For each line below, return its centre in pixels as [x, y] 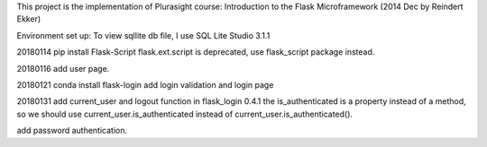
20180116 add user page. [63, 68]
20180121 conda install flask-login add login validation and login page [145, 84]
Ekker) [29, 19]
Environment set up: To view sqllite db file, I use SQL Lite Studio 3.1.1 [143, 35]
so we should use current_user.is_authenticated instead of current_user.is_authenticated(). [185, 114]
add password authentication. [72, 131]
